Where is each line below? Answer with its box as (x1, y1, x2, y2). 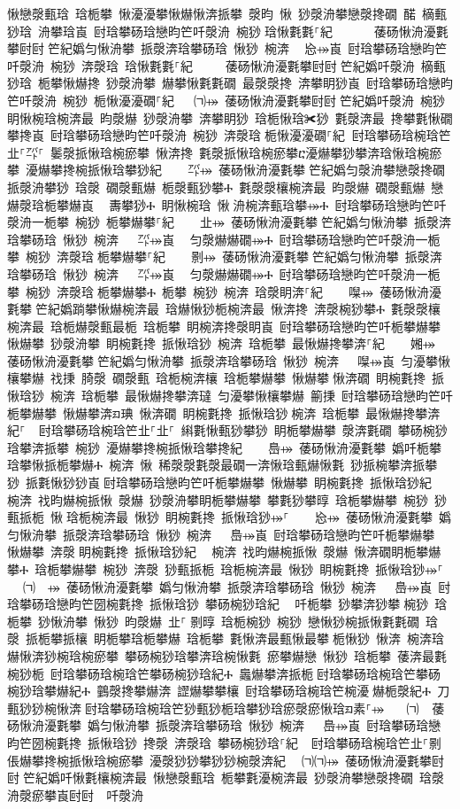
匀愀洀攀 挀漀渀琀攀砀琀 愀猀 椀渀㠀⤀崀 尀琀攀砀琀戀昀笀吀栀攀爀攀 (7, 525, 435, 543)
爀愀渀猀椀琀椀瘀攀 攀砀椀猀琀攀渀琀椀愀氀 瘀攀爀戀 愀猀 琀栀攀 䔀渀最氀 (7, 646, 447, 665)
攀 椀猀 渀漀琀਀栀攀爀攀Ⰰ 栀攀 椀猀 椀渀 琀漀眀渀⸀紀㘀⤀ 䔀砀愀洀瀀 (7, 282, 442, 300)
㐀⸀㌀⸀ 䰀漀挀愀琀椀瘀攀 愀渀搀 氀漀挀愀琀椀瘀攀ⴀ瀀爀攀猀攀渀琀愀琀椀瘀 (7, 143, 442, 161)
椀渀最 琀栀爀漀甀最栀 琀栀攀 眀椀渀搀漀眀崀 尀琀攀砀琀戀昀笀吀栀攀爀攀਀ (7, 316, 444, 335)
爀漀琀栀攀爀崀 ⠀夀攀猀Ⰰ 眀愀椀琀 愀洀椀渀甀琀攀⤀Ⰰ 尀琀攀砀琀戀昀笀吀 (7, 195, 447, 214)
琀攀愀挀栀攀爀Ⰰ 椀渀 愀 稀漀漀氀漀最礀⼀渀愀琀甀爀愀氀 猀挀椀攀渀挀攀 (7, 455, 438, 474)
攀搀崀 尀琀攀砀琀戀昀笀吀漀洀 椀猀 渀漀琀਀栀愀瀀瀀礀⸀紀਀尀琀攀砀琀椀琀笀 (7, 126, 451, 144)
